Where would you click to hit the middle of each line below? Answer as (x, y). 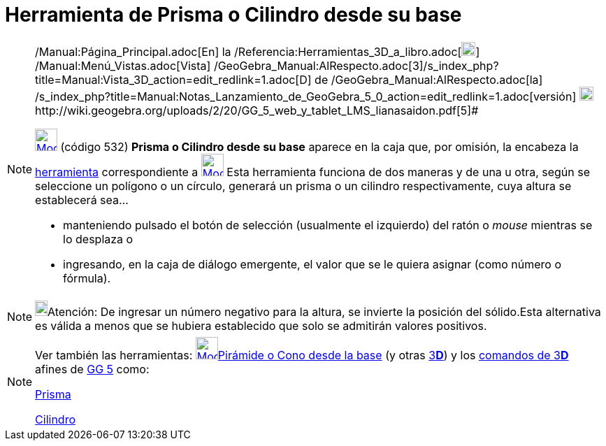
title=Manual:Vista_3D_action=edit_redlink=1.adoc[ (167, 79)
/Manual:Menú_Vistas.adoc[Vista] (123, 65)
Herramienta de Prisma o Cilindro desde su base (233, 15)
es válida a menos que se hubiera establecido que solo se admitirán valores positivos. (261, 325)
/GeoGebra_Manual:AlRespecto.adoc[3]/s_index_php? (356, 65)
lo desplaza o (98, 239)
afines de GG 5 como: (92, 369)
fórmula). (87, 278)
